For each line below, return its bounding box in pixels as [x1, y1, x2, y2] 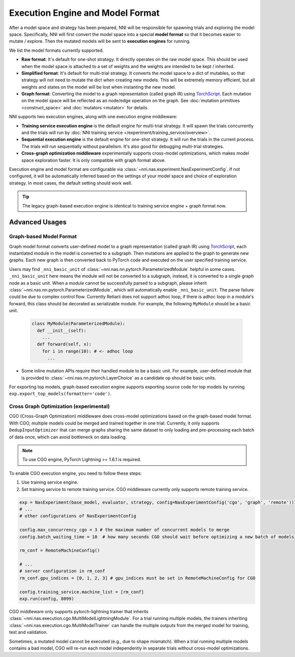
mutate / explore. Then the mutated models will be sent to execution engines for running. [9, 38, 191, 44]
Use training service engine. [21, 479, 79, 485]
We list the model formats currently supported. [9, 47, 104, 53]
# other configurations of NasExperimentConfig [19, 513, 136, 519]
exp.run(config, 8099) [19, 596, 74, 602]
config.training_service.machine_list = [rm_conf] [19, 589, 145, 594]
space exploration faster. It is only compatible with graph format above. [21, 157, 166, 163]
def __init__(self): [37, 328, 87, 333]
